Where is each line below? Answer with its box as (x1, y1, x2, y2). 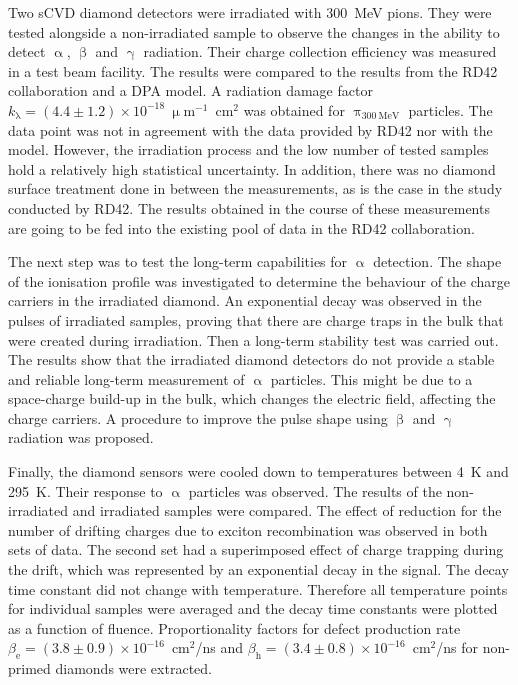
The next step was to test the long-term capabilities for (8, 251, 348, 272)
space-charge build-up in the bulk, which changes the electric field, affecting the (8, 388, 496, 409)
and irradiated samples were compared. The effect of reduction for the (72, 500, 502, 521)
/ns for (436, 637, 478, 658)
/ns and (195, 637, 244, 658)
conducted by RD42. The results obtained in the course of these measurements (8, 197, 490, 218)
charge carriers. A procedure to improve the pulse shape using (8, 407, 388, 428)
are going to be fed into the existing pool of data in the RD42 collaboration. (8, 217, 475, 238)
